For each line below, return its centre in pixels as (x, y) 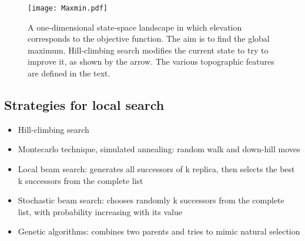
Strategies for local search (84, 105)
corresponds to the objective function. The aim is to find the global (149, 39)
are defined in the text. (69, 73)
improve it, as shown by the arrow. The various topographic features (151, 61)
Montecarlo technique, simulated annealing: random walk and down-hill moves (159, 149)
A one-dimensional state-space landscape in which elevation (135, 27)
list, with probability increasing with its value (100, 211)
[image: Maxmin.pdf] (68, 8)
